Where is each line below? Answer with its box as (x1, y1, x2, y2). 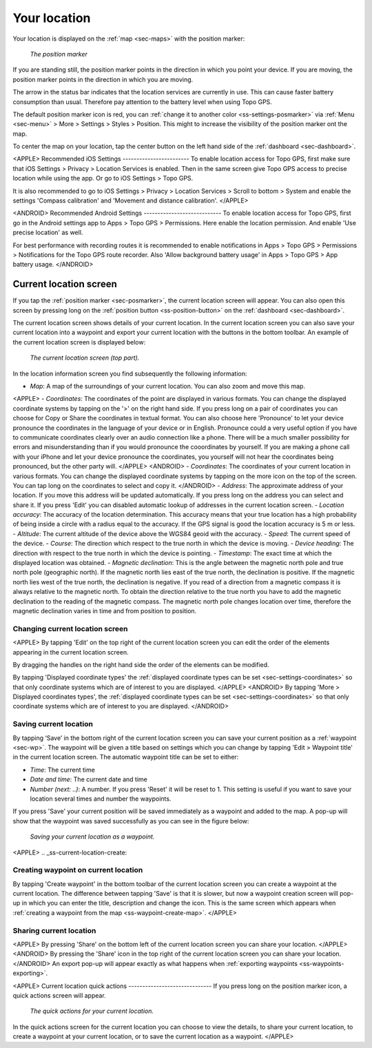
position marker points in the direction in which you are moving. (12, 75, 194, 83)
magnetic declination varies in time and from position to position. (12, 606, 197, 615)
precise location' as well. (12, 228, 83, 237)
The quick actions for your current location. (30, 1007, 154, 1016)
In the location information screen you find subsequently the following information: (12, 369, 247, 378)
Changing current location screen (12, 624, 128, 633)
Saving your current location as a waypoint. (30, 832, 155, 841)
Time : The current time (30, 766, 96, 774)
